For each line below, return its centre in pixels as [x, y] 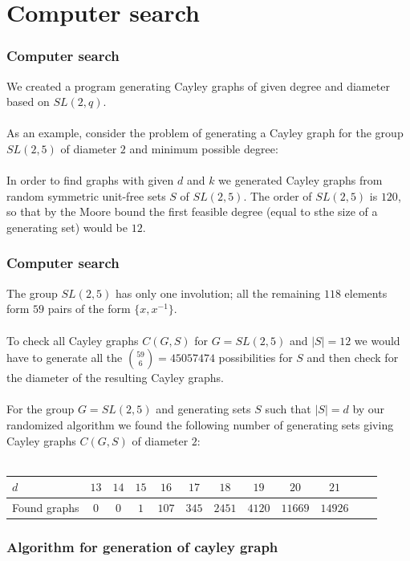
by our [369, 409]
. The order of [278, 195]
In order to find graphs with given [90, 180]
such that [288, 409]
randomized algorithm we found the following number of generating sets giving [200, 424]
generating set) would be [67, 227]
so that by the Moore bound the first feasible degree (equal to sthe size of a [192, 211]
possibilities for [256, 358]
